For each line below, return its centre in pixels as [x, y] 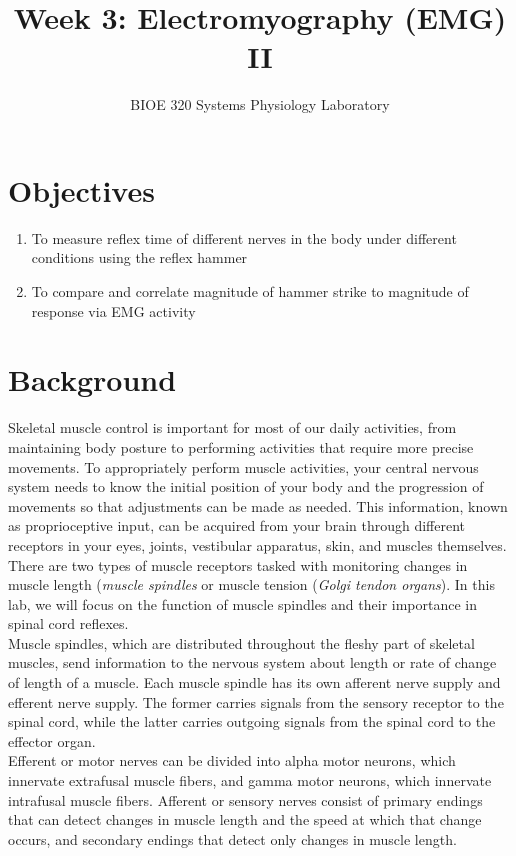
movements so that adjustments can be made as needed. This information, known [258, 505]
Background [92, 379]
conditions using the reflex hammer [139, 257]
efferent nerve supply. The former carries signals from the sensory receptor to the [256, 701]
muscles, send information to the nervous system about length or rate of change [252, 662]
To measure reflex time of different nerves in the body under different [244, 237]
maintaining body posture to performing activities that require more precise [241, 446]
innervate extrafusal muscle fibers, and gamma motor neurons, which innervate [250, 780]
